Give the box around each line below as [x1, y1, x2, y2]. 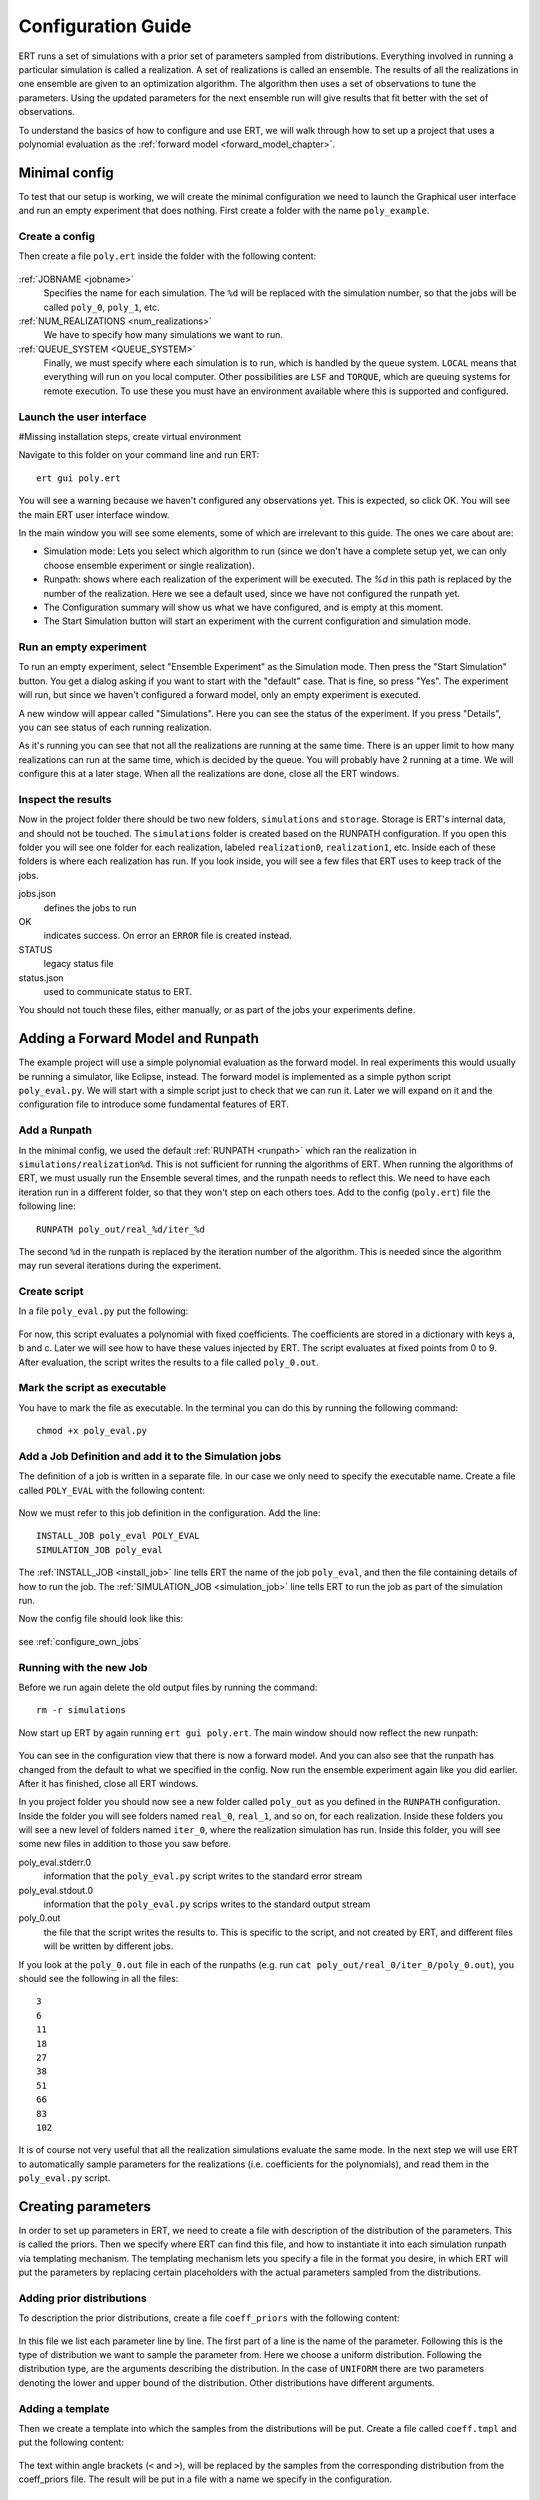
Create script [18, 1285, 84, 1299]
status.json [18, 971, 64, 984]
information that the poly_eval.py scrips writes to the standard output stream [43, 1898, 371, 1910]
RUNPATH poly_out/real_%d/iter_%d [36, 1223, 205, 1235]
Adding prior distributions [18, 2291, 147, 2305]
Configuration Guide [18, 15, 192, 37]
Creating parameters [18, 2198, 152, 2215]
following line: [18, 1200, 76, 1212]
